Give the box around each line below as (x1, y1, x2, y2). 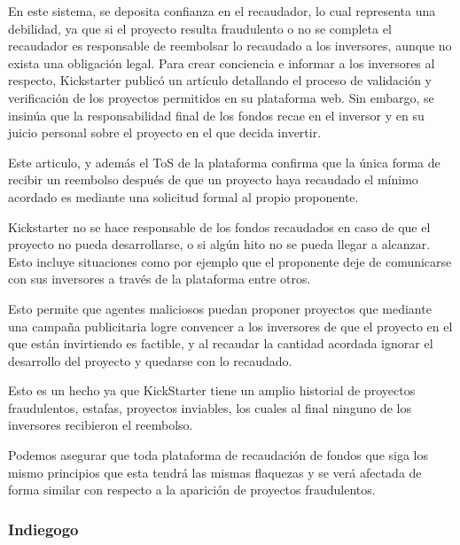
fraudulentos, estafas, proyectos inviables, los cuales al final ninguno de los (8, 398, 411, 417)
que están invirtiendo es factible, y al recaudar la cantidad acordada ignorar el (8, 334, 433, 353)
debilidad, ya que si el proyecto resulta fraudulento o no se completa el (8, 19, 392, 37)
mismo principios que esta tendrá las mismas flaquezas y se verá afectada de (8, 463, 422, 481)
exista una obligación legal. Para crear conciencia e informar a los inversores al (8, 53, 435, 72)
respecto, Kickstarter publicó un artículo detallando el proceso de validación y (8, 71, 433, 90)
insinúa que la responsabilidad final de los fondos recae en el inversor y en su (8, 105, 425, 124)
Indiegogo (8, 518, 79, 540)
